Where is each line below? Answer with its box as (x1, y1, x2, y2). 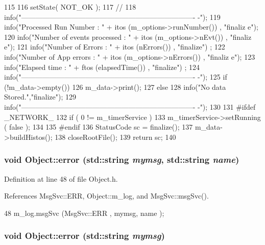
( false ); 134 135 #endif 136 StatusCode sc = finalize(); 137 (4, 121, 193, 132)
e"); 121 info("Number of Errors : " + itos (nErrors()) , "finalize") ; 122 (4, 41, 225, 52)
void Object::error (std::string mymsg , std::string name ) (4, 153, 239, 166)
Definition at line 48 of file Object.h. (4, 173, 118, 184)
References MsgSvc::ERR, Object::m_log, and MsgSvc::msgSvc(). (4, 190, 209, 201)
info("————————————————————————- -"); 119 (4, 11, 221, 22)
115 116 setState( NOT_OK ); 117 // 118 (4, 2, 136, 12)
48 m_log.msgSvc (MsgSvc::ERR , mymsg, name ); (4, 207, 164, 218)
